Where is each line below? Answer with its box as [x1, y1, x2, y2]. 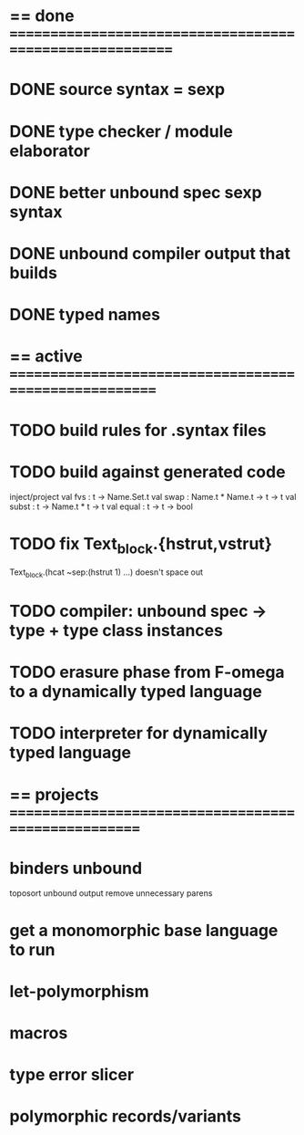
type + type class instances [9, 620, 223, 640]
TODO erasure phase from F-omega [9, 662, 285, 682]
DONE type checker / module [9, 120, 234, 141]
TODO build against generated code [9, 462, 286, 482]
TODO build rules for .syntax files [9, 420, 267, 441]
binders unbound [9, 858, 143, 879]
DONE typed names [9, 305, 161, 325]
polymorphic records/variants [9, 1106, 241, 1127]
